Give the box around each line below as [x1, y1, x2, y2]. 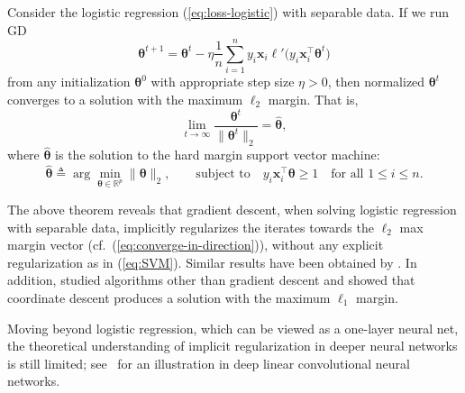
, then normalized [327, 72, 425, 91]
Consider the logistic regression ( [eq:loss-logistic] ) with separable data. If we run [7, 3, 450, 21]
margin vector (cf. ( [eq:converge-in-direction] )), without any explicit [7, 235, 384, 254]
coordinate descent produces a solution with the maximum [7, 288, 331, 306]
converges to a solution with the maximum [7, 89, 243, 108]
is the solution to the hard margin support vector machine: [55, 145, 380, 164]
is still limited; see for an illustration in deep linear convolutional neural [7, 353, 410, 372]
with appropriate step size [150, 72, 295, 91]
